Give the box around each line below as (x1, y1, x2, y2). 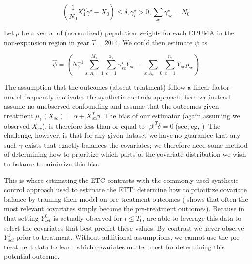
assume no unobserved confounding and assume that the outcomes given (4, 101, 219, 111)
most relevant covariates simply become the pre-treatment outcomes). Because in (4, 203, 245, 214)
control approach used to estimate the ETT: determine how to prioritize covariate (4, 184, 247, 195)
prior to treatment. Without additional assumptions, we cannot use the (16, 232, 228, 242)
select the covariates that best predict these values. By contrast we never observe (4, 222, 244, 232)
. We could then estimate (118, 37, 193, 47)
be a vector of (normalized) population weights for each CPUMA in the (21, 28, 235, 38)
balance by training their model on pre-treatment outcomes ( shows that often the (4, 194, 248, 204)
